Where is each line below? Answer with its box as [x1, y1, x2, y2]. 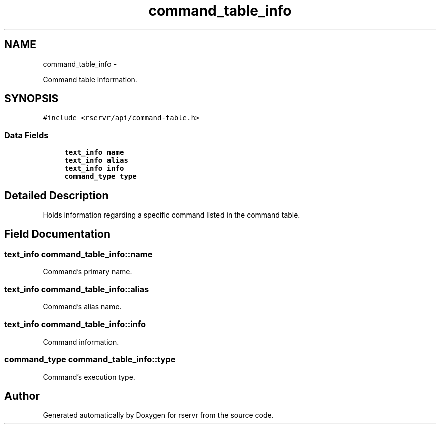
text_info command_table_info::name [4, 249, 153, 259]
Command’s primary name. [43, 267, 132, 276]
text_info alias [64, 156, 128, 165]
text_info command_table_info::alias [4, 284, 149, 294]
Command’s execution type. [43, 372, 135, 381]
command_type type [64, 172, 137, 181]
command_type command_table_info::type [4, 354, 176, 365]
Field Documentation [4, 228, 111, 241]
